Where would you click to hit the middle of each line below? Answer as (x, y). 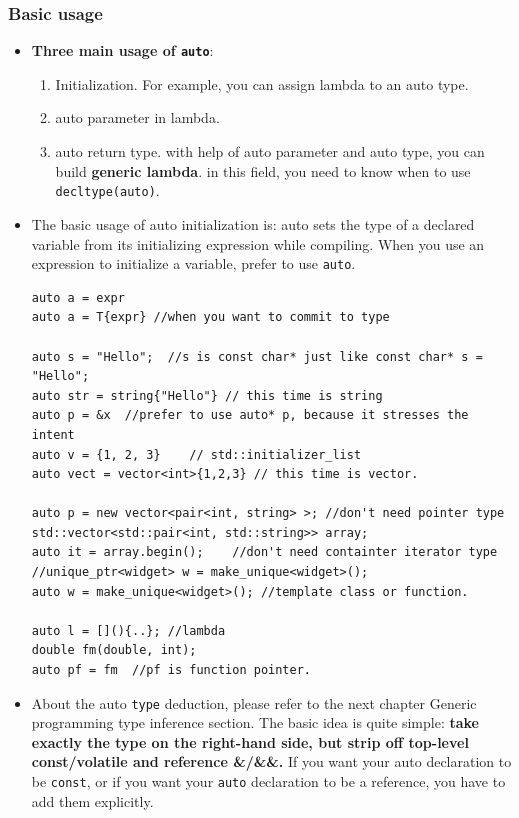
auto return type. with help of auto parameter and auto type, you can (270, 151)
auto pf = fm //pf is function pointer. (171, 670)
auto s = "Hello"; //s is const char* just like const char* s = (257, 356)
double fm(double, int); (114, 650)
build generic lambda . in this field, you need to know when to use (263, 170)
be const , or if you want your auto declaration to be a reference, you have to (268, 781)
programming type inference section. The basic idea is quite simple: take (255, 722)
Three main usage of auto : (122, 50)
